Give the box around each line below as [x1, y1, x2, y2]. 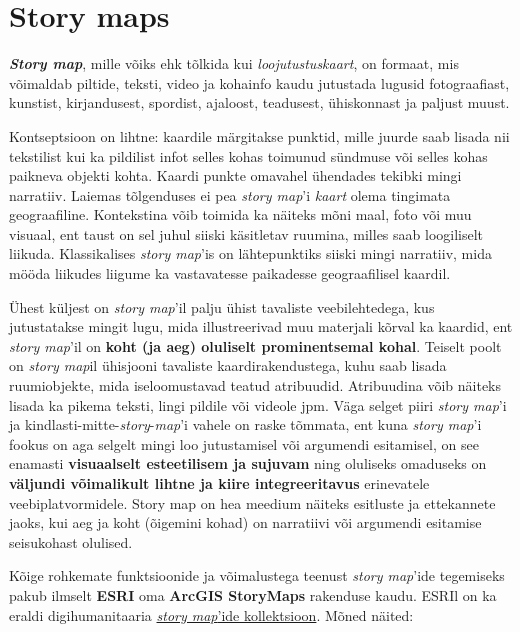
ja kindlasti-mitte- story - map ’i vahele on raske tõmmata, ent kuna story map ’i [9, 414, 482, 435]
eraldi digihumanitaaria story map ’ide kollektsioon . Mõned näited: [9, 604, 414, 625]
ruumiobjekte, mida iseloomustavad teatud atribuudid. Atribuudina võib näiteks [9, 375, 501, 396]
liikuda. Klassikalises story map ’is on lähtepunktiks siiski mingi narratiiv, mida [9, 243, 492, 264]
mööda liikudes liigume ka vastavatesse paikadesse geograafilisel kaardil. [9, 263, 451, 284]
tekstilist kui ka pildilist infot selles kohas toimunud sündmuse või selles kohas [9, 145, 488, 166]
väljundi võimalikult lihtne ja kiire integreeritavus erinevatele [9, 473, 430, 493]
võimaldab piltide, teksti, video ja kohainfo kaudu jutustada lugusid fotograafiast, [9, 72, 510, 93]
